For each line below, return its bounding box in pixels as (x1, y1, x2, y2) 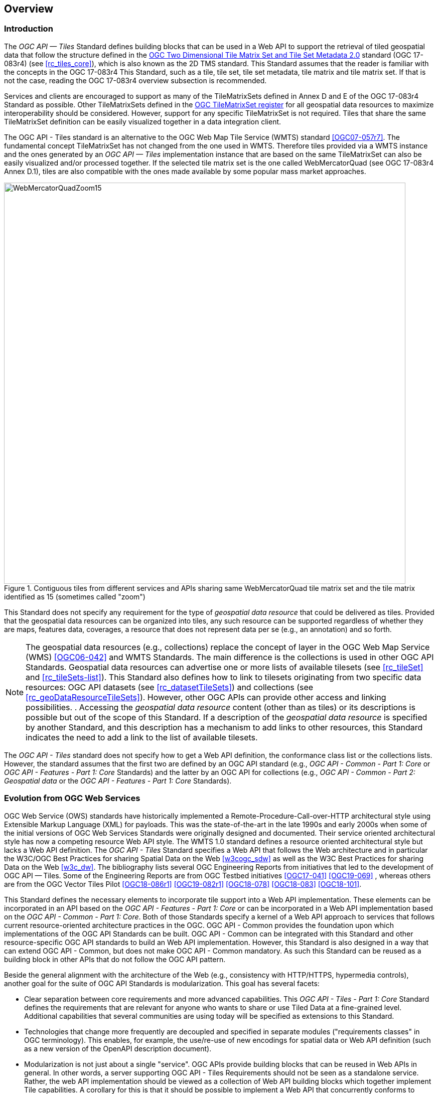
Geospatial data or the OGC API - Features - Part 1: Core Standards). (4, 776, 232, 785)
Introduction (4, 24, 53, 34)
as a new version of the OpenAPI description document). (24, 1044, 212, 1053)
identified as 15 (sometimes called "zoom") (4, 592, 145, 601)
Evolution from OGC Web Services (4, 793, 140, 804)
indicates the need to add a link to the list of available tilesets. (26, 732, 258, 742)
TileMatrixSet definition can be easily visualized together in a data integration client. (4, 117, 281, 126)
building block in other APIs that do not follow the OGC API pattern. (4, 955, 226, 964)
